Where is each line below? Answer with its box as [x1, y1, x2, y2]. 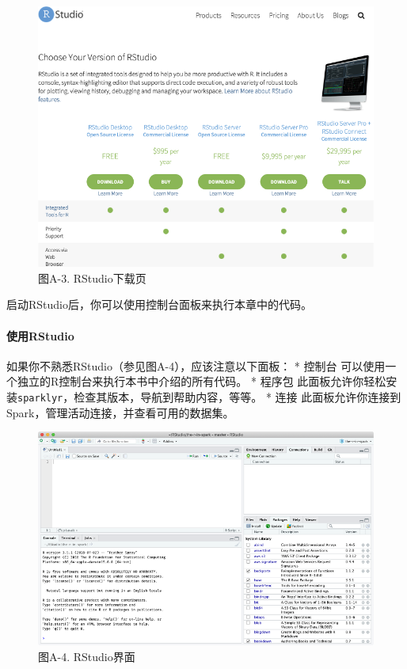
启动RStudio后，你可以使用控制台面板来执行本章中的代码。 [6, 296, 312, 313]
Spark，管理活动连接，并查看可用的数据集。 [6, 404, 234, 420]
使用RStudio [6, 327, 74, 344]
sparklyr [17, 392, 63, 404]
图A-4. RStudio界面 [38, 648, 135, 664]
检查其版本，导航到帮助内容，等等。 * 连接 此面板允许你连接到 [74, 388, 401, 405]
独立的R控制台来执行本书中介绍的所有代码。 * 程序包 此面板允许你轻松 [17, 373, 386, 390]
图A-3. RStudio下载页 [38, 269, 146, 286]
